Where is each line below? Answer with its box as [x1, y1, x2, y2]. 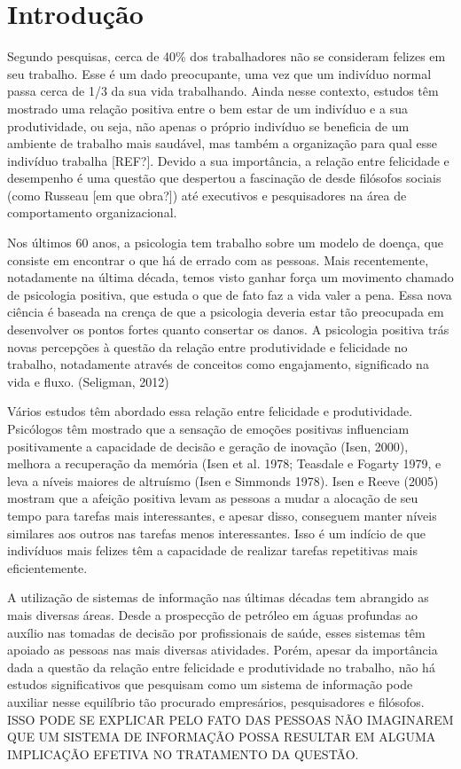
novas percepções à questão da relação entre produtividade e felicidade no [7, 337, 408, 356]
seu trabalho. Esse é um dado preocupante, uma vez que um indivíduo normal [7, 64, 432, 82]
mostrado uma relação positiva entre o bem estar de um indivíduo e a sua [7, 98, 408, 117]
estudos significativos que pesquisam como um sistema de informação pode [7, 675, 413, 694]
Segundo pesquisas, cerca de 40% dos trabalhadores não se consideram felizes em [7, 47, 446, 66]
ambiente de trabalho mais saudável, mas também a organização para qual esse [7, 134, 438, 153]
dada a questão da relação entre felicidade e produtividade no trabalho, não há [7, 657, 435, 676]
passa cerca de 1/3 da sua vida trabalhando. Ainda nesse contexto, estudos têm [7, 82, 439, 100]
